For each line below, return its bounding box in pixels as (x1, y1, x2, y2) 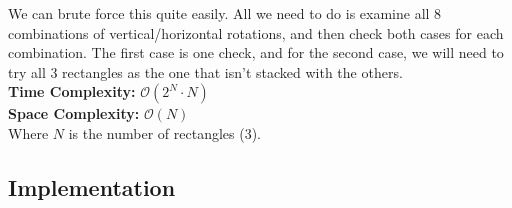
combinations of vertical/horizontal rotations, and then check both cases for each (8, 22, 504, 43)
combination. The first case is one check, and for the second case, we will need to (8, 42, 504, 63)
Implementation (8, 171, 176, 202)
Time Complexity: (8, 81, 136, 102)
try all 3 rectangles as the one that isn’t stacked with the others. (8, 61, 403, 82)
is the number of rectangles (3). (68, 122, 262, 143)
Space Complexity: (8, 103, 140, 124)
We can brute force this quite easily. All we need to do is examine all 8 (8, 3, 442, 23)
